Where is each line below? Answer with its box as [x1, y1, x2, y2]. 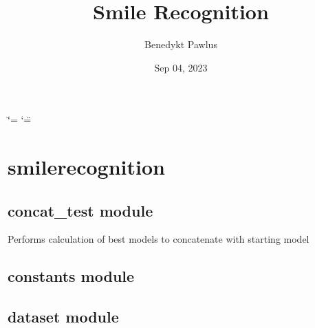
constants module [8, 265, 135, 287]
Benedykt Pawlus [144, 37, 217, 52]
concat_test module [8, 199, 153, 221]
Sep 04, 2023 [154, 60, 208, 74]
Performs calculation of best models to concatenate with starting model [8, 232, 309, 246]
